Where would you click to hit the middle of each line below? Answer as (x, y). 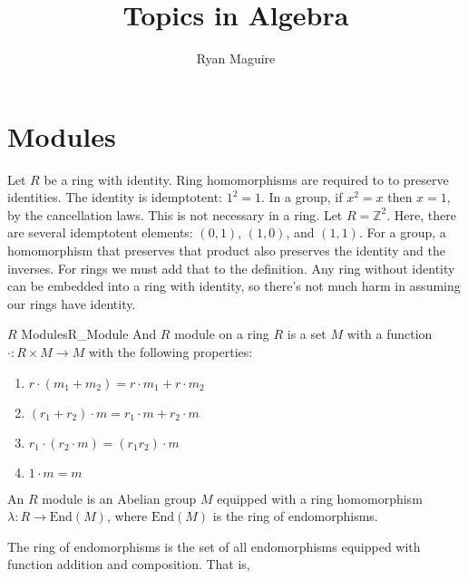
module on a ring (222, 334)
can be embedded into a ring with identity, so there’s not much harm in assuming (234, 286)
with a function (390, 334)
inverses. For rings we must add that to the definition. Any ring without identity (231, 268)
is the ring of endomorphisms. (295, 516)
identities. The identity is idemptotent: (115, 197)
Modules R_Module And (89, 334)
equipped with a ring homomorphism (320, 498)
